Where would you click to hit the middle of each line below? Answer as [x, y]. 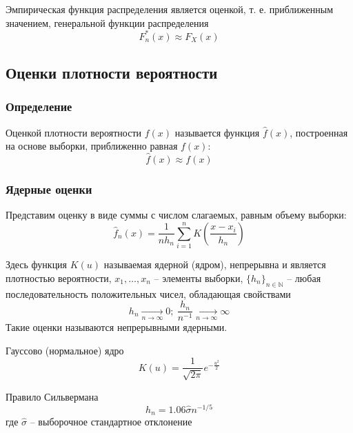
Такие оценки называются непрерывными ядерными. [117, 327]
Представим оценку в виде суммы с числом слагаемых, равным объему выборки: [176, 215]
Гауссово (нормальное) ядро [65, 350]
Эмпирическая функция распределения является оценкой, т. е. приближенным [170, 9]
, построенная [319, 132]
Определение [39, 107]
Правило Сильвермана [52, 396]
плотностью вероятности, [59, 278]
